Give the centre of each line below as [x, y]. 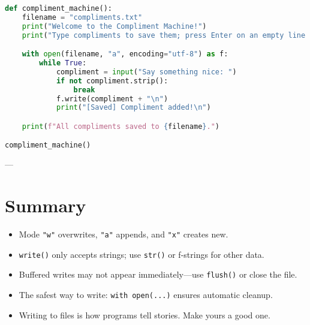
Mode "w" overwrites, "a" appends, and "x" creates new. [124, 234]
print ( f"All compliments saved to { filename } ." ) [121, 126]
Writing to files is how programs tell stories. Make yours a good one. [145, 315]
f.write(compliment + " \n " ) [112, 99]
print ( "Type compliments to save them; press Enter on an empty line [164, 35]
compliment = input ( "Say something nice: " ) [146, 72]
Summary [46, 205]
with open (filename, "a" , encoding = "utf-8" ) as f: [125, 54]
